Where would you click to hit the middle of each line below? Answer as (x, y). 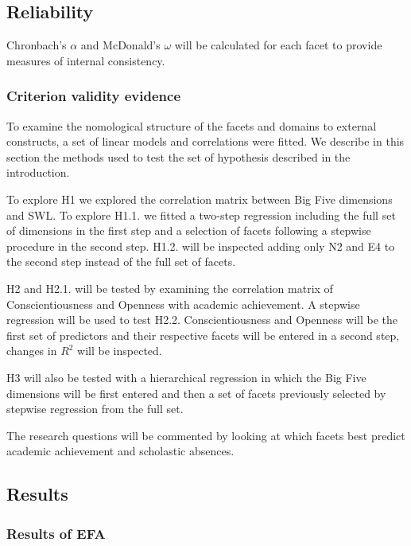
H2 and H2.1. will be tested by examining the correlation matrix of (170, 288)
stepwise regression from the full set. (95, 409)
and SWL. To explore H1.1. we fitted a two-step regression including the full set (201, 214)
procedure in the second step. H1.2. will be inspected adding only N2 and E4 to (201, 246)
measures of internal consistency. (86, 60)
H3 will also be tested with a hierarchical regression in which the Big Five (186, 377)
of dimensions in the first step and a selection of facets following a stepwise (189, 230)
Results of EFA (56, 533)
